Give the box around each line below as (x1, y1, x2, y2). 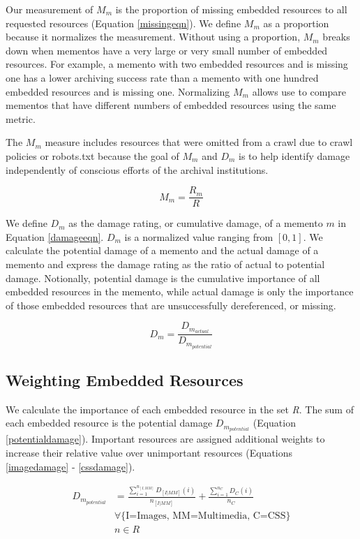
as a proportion (263, 15, 329, 30)
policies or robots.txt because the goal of (6, 148, 179, 163)
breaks (322, 29, 350, 44)
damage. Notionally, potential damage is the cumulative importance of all (6, 270, 320, 285)
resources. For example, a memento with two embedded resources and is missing (6, 57, 348, 71)
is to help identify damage (239, 148, 350, 163)
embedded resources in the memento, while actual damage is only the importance (6, 284, 354, 299)
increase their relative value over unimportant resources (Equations (6, 445, 293, 460)
